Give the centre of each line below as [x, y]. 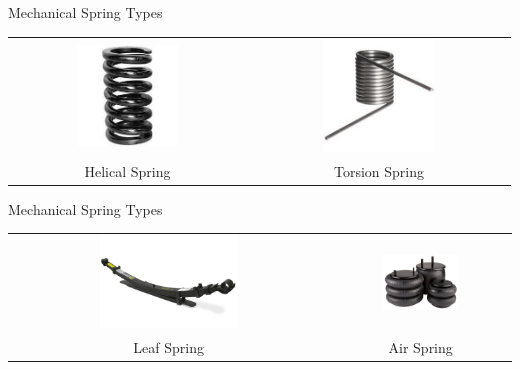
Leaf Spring [168, 347]
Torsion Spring [379, 170]
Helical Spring [127, 170]
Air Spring [420, 347]
